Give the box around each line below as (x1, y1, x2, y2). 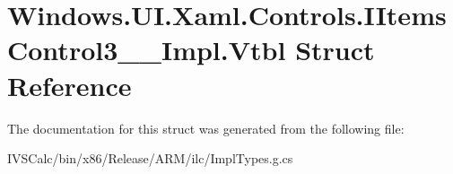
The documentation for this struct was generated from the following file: (7, 118, 405, 137)
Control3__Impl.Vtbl (7, 31, 286, 68)
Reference (7, 66, 132, 103)
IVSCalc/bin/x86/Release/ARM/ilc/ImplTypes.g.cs (7, 149, 293, 168)
